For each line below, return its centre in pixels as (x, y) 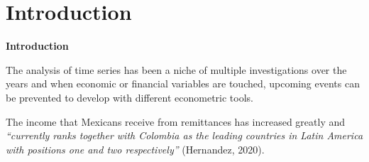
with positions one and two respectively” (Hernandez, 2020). (135, 149)
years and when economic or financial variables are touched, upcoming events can (183, 83)
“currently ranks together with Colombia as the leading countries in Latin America (184, 135)
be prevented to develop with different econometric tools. (130, 97)
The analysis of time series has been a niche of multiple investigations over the (176, 69)
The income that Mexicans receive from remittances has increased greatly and (176, 121)
